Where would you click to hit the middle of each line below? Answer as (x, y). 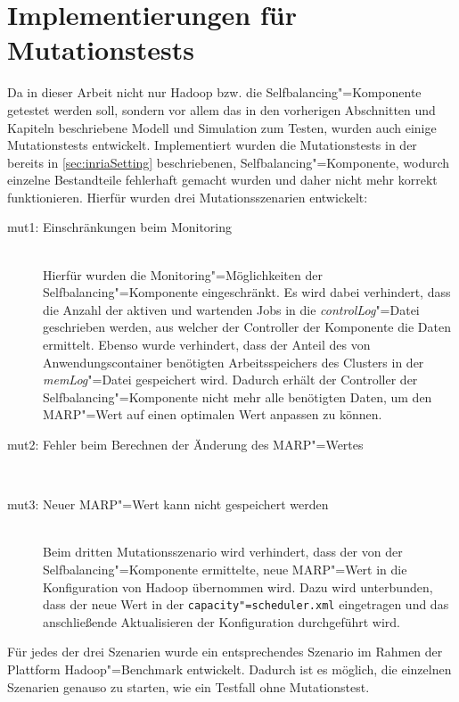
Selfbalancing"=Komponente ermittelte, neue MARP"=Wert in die (225, 569)
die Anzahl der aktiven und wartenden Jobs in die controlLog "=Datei (231, 309)
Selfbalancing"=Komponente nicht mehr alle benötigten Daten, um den (238, 396)
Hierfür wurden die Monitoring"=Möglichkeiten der (183, 274)
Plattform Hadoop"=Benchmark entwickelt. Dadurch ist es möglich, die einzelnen (229, 669)
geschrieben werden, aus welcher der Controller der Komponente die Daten (247, 327)
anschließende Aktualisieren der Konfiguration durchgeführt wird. (222, 621)
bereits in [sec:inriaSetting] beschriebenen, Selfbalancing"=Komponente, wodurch (229, 162)
